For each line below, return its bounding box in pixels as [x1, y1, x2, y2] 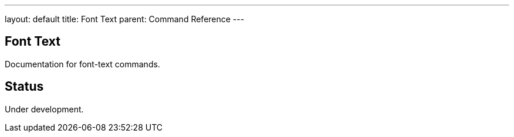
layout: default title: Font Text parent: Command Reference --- [5, 14, 245, 24]
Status [5, 79, 44, 94]
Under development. [5, 104, 84, 114]
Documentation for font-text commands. [5, 59, 160, 69]
